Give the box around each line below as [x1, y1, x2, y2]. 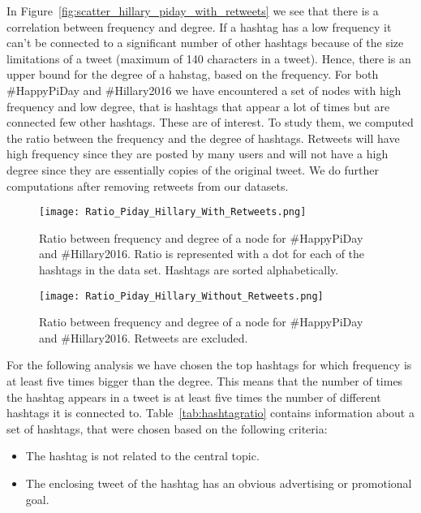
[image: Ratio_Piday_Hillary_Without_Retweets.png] [39, 290, 324, 302]
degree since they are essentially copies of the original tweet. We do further [6, 161, 379, 178]
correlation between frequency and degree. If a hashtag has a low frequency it [6, 18, 392, 35]
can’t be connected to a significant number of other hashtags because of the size [6, 34, 404, 51]
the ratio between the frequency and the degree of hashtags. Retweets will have [6, 129, 400, 146]
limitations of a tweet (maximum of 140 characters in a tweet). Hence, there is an [6, 50, 411, 67]
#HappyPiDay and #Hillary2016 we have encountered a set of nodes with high [6, 81, 402, 98]
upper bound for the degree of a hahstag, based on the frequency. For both [6, 66, 379, 83]
